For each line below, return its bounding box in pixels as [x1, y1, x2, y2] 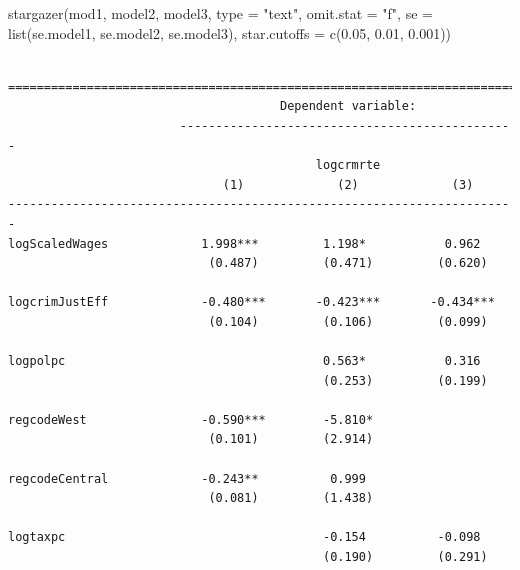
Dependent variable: [280, 99, 417, 114]
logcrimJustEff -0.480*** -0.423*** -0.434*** [8, 295, 495, 310]
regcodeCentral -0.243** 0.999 [8, 471, 366, 486]
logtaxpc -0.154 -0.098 [8, 530, 481, 545]
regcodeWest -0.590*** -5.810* [8, 412, 374, 427]
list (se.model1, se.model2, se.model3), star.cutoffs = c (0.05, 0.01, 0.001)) [8, 22, 452, 43]
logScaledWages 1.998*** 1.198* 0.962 [8, 236, 481, 251]
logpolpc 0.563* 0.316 [8, 354, 481, 369]
